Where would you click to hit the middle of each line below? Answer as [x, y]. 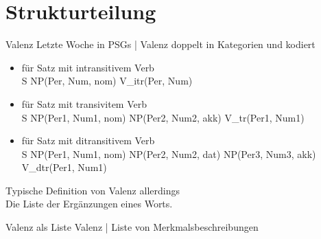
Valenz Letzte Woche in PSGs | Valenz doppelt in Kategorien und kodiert [160, 44]
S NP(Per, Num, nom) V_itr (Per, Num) [107, 81]
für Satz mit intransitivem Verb [88, 67]
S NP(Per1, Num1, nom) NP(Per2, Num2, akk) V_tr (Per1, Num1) [163, 117]
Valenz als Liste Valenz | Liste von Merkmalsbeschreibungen [132, 227]
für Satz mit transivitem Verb [84, 103]
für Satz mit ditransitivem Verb [88, 140]
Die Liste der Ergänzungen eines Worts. [89, 204]
